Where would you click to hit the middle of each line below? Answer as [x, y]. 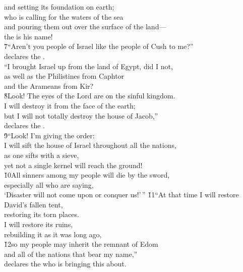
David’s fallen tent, [34, 204]
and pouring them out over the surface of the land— [85, 26]
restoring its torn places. [42, 214]
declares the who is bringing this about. [65, 264]
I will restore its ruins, [39, 224]
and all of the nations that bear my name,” [71, 254]
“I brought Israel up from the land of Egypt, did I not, [88, 66]
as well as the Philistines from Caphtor [64, 76]
